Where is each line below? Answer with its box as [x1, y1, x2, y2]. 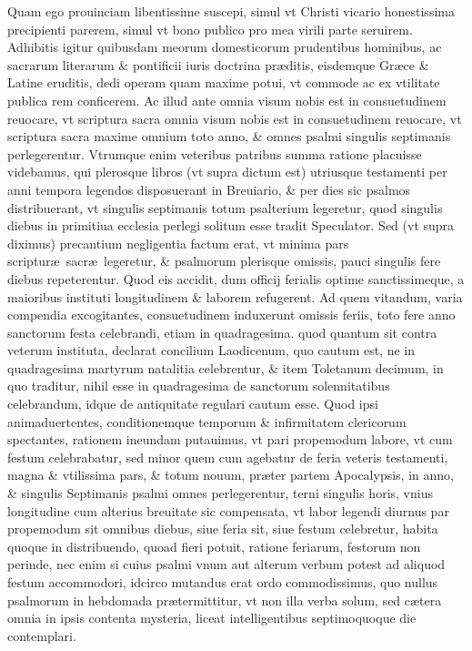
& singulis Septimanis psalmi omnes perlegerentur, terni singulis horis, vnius [7, 483, 433, 503]
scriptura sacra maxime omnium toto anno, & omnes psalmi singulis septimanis [7, 127, 451, 146]
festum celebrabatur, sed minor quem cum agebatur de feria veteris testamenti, [7, 447, 448, 466]
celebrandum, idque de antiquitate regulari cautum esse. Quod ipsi [7, 394, 378, 413]
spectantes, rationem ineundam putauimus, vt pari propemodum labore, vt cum [7, 430, 453, 449]
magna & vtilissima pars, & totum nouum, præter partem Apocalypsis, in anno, [7, 465, 454, 484]
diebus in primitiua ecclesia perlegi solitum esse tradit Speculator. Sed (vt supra [7, 216, 455, 235]
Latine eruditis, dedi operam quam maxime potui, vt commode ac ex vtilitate [7, 73, 440, 92]
